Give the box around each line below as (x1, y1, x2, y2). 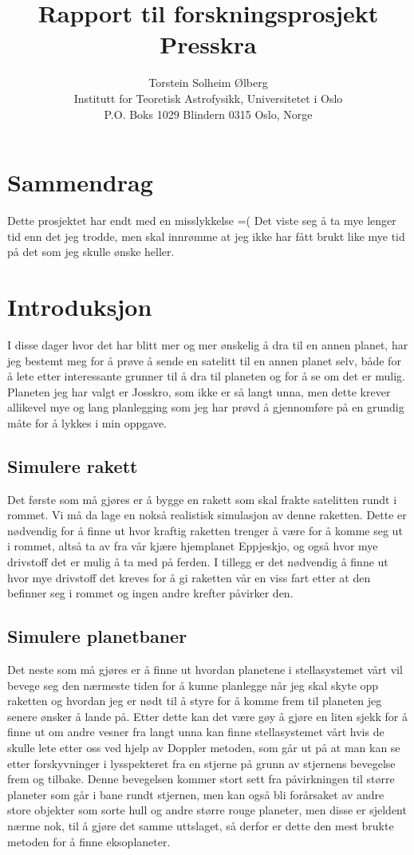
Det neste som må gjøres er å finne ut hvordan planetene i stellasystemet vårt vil (7, 661, 403, 678)
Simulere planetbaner (7, 624, 187, 648)
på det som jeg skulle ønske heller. (7, 243, 175, 260)
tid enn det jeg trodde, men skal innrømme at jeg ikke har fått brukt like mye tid (7, 227, 405, 244)
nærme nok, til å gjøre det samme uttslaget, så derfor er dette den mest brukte (7, 818, 394, 833)
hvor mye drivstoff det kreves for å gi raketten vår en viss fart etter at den (7, 569, 371, 585)
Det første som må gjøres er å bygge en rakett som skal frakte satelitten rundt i (7, 491, 397, 507)
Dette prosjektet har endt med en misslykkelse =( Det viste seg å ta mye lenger (7, 212, 396, 229)
